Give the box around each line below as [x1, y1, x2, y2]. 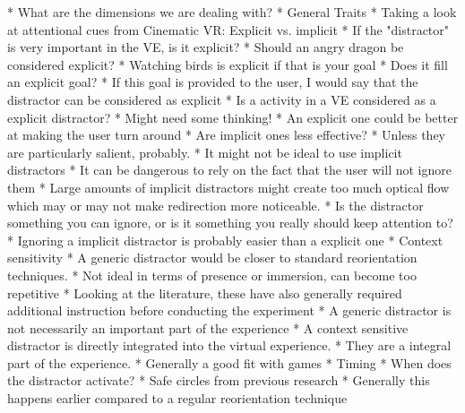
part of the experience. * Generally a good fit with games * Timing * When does [7, 353, 452, 372]
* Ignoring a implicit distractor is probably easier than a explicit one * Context [7, 230, 443, 249]
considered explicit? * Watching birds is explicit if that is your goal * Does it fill [7, 55, 448, 73]
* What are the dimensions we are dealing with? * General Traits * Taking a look [7, 3, 457, 21]
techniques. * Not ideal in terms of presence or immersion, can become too [7, 265, 417, 284]
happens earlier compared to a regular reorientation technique [7, 389, 348, 408]
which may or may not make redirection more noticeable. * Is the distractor [7, 195, 424, 214]
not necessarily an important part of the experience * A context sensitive [7, 318, 409, 337]
